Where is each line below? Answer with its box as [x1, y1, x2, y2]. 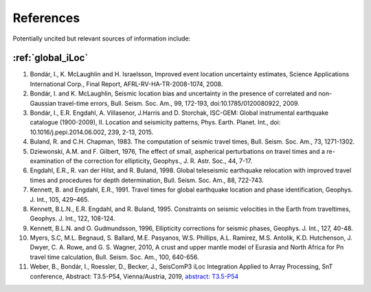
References [12, 10, 80, 25]
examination [30, 157, 65, 165]
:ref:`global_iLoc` [12, 52, 89, 64]
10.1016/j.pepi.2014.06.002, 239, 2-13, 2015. [30, 128, 154, 136]
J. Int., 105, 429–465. [30, 195, 89, 203]
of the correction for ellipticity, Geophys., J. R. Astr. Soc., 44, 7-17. [65, 157, 253, 165]
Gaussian [30, 99, 56, 107]
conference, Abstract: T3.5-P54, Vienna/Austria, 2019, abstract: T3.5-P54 [30, 272, 239, 280]
